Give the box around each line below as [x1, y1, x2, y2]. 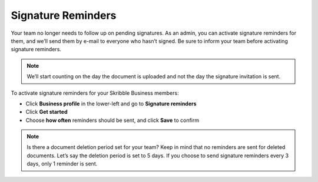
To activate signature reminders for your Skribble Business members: [11, 89, 179, 97]
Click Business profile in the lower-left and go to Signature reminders [25, 100, 197, 107]
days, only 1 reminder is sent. [26, 160, 98, 167]
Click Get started [25, 108, 68, 115]
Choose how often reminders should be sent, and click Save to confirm [25, 117, 200, 124]
